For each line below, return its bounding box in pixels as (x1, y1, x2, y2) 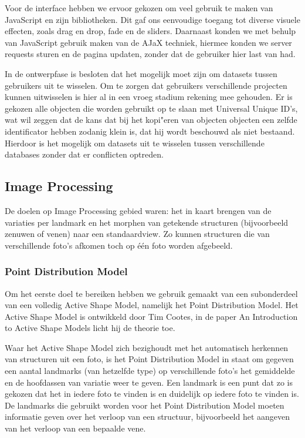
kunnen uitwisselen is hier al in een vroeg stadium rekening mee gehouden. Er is (5, 91, 293, 103)
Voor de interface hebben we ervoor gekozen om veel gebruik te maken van (5, 2, 273, 14)
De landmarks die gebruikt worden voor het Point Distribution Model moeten (5, 399, 284, 411)
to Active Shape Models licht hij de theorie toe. (5, 322, 175, 334)
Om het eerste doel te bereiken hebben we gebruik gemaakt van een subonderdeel (5, 287, 298, 299)
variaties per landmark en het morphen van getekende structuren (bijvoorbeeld (5, 216, 289, 228)
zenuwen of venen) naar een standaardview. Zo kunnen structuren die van (5, 228, 270, 240)
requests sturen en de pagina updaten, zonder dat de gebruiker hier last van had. (5, 48, 296, 60)
